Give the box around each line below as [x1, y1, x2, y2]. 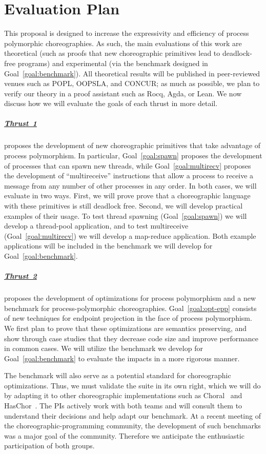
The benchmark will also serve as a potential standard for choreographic [4, 370, 231, 381]
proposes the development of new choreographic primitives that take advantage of [4, 140, 261, 151]
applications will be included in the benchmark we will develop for [4, 240, 213, 251]
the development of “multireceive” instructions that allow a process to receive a [4, 170, 254, 181]
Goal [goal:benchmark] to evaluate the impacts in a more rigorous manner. [4, 353, 240, 363]
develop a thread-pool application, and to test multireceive [4, 220, 189, 231]
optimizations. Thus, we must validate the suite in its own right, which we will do [4, 380, 261, 390]
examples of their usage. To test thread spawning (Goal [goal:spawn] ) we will [4, 210, 247, 221]
